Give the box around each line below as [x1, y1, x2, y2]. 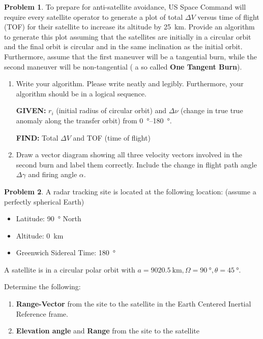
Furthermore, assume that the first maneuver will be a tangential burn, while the [4, 51, 257, 61]
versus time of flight [197, 11, 259, 22]
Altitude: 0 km [16, 230, 64, 241]
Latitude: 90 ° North [16, 213, 81, 224]
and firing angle [28, 169, 77, 180]
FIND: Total [16, 132, 59, 143]
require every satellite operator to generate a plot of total [4, 11, 183, 22]
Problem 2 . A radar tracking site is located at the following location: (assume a [4, 186, 256, 196]
